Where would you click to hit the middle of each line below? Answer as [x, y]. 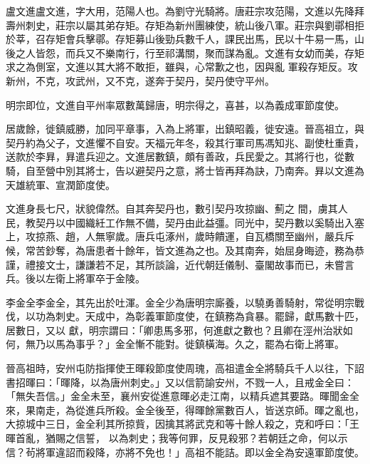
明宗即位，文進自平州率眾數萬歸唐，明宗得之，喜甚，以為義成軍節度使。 [175, 104]
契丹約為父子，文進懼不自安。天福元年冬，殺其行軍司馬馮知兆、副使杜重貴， [185, 142]
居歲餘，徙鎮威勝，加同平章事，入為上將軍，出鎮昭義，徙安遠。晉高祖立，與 [185, 129]
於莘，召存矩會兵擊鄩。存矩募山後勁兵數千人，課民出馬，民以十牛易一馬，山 [185, 39]
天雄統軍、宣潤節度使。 [60, 184]
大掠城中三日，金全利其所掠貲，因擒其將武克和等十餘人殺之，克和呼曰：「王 [183, 424]
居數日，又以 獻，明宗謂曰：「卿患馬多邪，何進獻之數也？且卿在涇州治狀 [174, 330]
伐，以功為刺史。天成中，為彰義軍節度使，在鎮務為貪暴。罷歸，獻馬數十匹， [185, 316]
